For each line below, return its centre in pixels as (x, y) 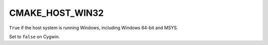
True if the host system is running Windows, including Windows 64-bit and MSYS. (94, 28)
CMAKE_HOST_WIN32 (57, 13)
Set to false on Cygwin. (34, 37)
